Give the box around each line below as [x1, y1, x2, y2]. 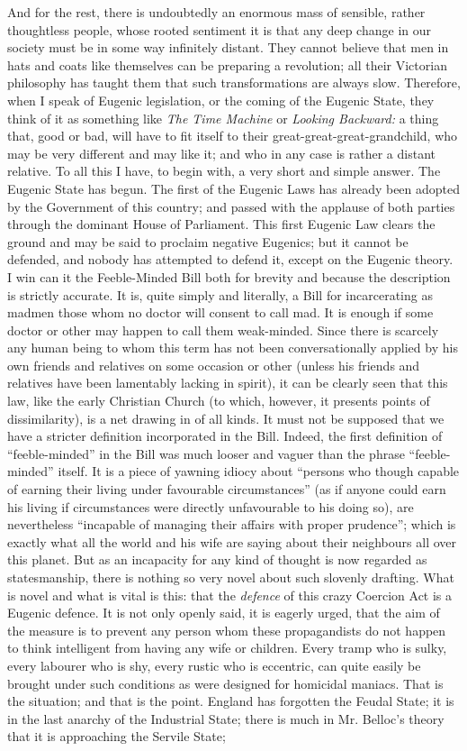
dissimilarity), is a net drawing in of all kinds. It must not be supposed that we [7, 408, 445, 427]
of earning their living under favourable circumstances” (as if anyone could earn [7, 480, 446, 499]
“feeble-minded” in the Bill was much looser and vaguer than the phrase [7, 444, 405, 463]
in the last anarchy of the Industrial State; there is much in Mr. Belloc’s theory [7, 709, 445, 728]
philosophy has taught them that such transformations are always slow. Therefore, [7, 73, 461, 92]
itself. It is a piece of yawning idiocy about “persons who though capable [58, 462, 460, 481]
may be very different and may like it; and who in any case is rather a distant [7, 143, 436, 162]
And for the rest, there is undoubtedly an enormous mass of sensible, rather [7, 3, 426, 21]
